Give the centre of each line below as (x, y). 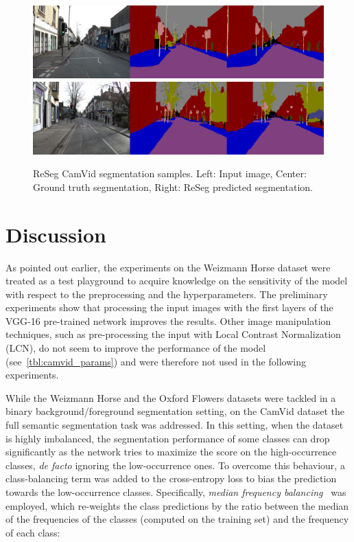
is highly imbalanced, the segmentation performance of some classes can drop (168, 438)
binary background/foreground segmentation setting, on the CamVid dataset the (175, 411)
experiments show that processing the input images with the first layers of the (169, 307)
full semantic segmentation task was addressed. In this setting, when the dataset (175, 425)
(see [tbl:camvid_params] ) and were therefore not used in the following (156, 361)
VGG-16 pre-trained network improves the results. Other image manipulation (168, 320)
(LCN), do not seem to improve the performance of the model (136, 348)
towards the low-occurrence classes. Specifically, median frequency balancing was (176, 492)
